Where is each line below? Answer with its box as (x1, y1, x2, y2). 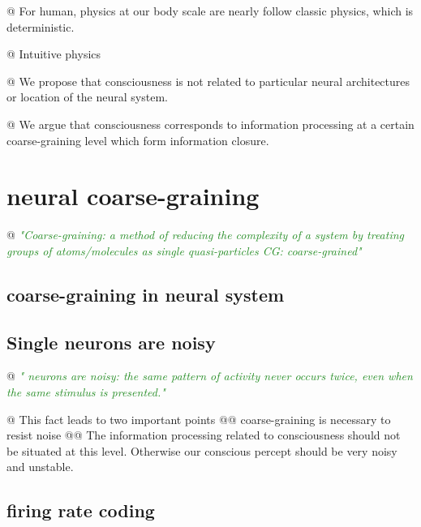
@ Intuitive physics (6, 45, 101, 62)
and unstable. (6, 458, 74, 475)
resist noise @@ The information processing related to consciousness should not (6, 426, 401, 443)
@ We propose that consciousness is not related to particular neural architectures (6, 72, 410, 89)
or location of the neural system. (6, 88, 168, 105)
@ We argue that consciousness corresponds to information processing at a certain (6, 115, 415, 132)
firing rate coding (6, 498, 155, 523)
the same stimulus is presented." (6, 383, 165, 401)
